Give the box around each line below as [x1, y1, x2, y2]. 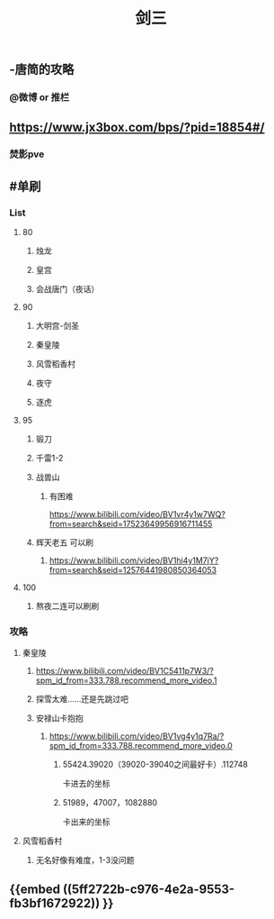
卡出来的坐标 [62, 816, 110, 827]
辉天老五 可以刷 [35, 537, 94, 548]
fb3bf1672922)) [9, 896, 101, 911]
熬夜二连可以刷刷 [35, 601, 100, 612]
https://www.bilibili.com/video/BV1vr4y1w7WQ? [49, 509, 226, 520]
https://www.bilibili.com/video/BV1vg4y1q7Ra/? [49, 731, 225, 742]
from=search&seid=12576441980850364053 [49, 565, 217, 576]
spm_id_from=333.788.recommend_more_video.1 [35, 675, 217, 686]
